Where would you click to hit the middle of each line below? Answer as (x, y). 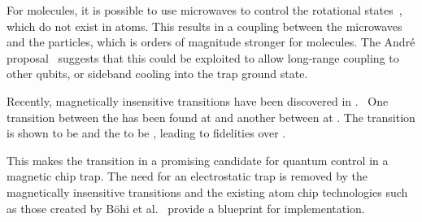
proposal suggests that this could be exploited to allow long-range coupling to (203, 57)
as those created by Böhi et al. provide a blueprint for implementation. (186, 208)
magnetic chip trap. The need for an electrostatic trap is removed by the (187, 176)
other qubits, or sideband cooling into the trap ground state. (157, 74)
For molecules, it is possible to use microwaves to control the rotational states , (204, 10)
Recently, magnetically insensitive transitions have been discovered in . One (198, 100)
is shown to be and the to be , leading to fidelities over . (146, 133)
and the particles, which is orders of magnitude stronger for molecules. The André (211, 42)
